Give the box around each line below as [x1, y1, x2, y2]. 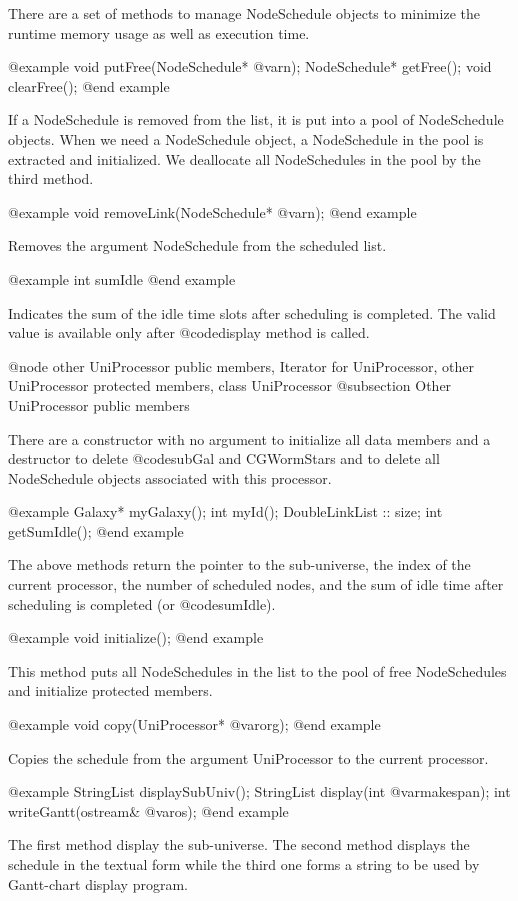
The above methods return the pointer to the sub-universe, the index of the [8, 554, 471, 575]
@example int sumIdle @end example [8, 268, 236, 289]
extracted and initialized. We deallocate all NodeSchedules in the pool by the [8, 148, 481, 169]
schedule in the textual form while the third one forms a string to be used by [8, 854, 480, 874]
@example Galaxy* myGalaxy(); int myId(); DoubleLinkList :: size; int [8, 501, 443, 522]
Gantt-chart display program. [8, 873, 188, 894]
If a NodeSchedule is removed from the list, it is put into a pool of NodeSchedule [8, 109, 504, 130]
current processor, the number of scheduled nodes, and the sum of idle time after [8, 574, 504, 595]
